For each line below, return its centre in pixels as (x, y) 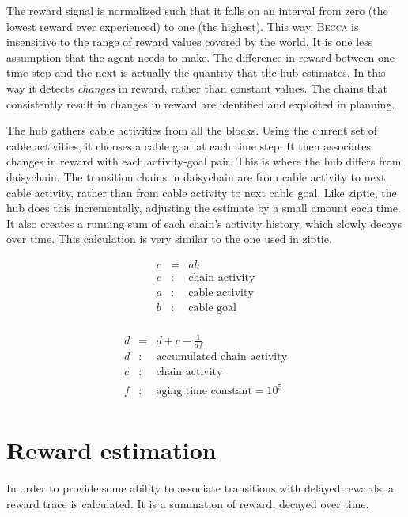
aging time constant (204, 392)
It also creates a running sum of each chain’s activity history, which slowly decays (204, 223)
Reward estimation (111, 450)
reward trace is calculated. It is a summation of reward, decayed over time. (188, 503)
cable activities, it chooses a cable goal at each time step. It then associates (189, 145)
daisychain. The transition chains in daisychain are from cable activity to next (196, 176)
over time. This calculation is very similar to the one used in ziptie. (169, 239)
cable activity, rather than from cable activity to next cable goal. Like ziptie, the (202, 192)
